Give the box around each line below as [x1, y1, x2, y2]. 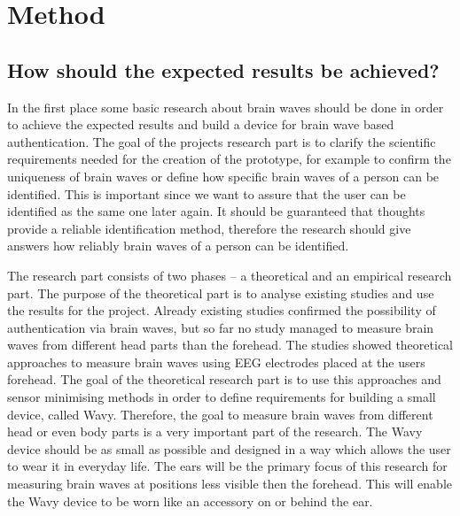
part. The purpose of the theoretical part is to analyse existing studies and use [7, 283, 434, 302]
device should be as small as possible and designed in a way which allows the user [7, 439, 451, 458]
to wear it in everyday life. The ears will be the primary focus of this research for [7, 457, 448, 475]
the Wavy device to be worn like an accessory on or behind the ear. [7, 491, 373, 510]
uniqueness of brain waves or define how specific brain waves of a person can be [7, 166, 440, 185]
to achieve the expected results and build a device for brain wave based [7, 115, 394, 134]
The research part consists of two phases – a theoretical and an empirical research [7, 266, 452, 284]
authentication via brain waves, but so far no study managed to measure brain [7, 318, 434, 336]
